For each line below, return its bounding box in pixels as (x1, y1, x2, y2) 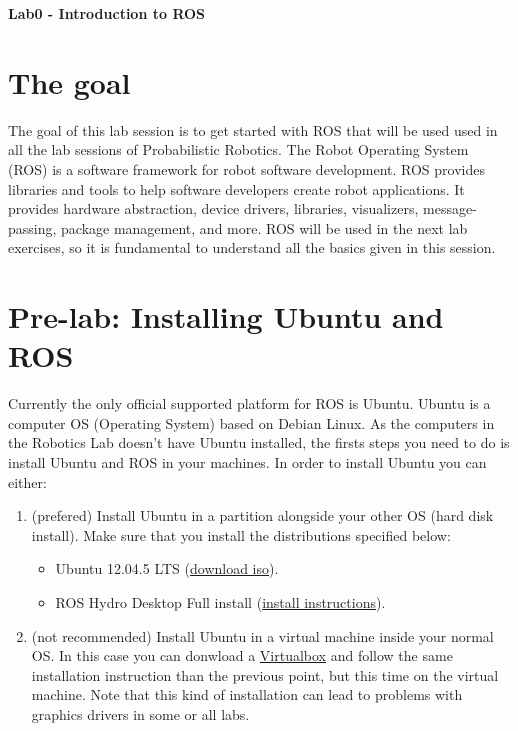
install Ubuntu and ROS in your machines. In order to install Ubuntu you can (8, 451, 487, 472)
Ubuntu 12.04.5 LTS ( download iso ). (55, 558, 279, 579)
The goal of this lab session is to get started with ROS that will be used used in (8, 119, 498, 140)
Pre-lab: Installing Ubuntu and (8, 296, 444, 337)
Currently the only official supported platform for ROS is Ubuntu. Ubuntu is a (8, 393, 491, 414)
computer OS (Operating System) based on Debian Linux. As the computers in (8, 412, 495, 433)
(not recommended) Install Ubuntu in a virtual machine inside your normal (31, 625, 494, 646)
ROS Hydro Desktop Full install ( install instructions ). (55, 591, 386, 612)
